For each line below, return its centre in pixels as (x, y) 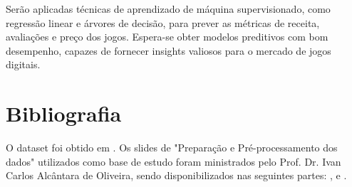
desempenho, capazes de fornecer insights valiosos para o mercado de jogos (169, 50)
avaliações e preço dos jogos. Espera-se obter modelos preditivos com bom (167, 37)
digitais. (23, 64)
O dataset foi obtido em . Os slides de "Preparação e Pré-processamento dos (172, 148)
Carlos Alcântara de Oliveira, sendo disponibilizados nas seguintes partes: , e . (176, 175)
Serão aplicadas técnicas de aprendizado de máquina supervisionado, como (168, 9)
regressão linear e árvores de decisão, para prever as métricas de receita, (163, 22)
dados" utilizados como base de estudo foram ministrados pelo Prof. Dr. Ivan (174, 161)
